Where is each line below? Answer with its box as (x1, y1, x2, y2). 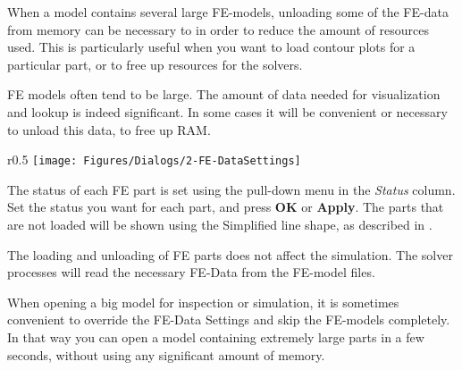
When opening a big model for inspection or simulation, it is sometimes (7, 292, 399, 311)
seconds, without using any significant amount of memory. (7, 345, 325, 364)
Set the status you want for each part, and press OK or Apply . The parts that (7, 198, 444, 216)
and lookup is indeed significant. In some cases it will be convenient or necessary (7, 102, 448, 121)
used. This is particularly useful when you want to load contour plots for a (7, 38, 416, 56)
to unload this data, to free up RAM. (7, 120, 211, 139)
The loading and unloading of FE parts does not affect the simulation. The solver (7, 245, 453, 264)
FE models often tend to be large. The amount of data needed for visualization (7, 85, 441, 104)
